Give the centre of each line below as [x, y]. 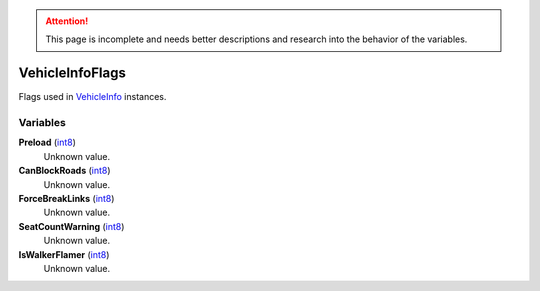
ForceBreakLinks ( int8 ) [66, 198]
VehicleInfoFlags [72, 73]
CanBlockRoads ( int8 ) [64, 171]
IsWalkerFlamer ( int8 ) [64, 254]
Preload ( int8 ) [47, 142]
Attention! [67, 21]
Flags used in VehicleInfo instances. [92, 97]
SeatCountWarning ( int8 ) [71, 226]
